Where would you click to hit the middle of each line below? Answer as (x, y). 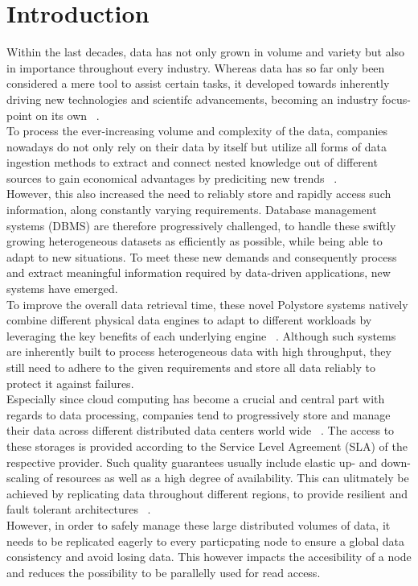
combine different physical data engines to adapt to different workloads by (189, 320)
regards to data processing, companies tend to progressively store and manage (199, 414)
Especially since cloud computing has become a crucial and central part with (196, 399)
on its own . (68, 115)
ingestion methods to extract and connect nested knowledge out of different (192, 162)
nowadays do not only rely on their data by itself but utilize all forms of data (197, 146)
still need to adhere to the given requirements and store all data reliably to (191, 367)
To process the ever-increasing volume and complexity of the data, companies (197, 131)
